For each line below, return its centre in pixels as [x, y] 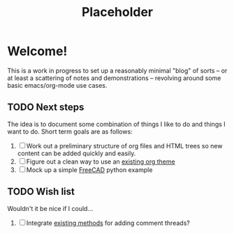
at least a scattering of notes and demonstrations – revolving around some [114, 78]
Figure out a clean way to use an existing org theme [101, 162]
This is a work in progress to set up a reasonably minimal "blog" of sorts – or [117, 70]
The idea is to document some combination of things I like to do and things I [116, 124]
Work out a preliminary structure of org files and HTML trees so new [124, 146]
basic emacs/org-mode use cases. [57, 85]
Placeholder [117, 12]
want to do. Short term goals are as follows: [70, 131]
